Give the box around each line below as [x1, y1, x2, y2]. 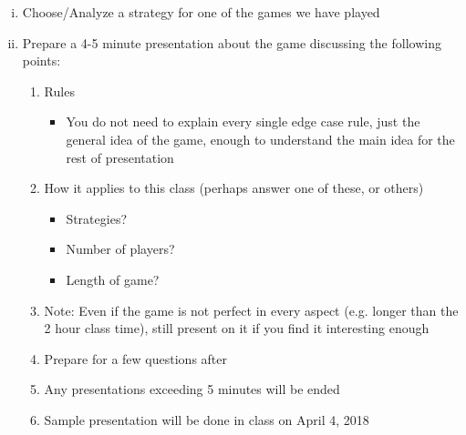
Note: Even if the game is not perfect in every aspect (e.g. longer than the [44, 300, 459, 319]
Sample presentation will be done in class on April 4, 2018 [44, 410, 369, 429]
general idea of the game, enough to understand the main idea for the [66, 129, 455, 148]
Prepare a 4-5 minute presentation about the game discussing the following [22, 33, 441, 52]
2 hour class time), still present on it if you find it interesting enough [44, 319, 430, 338]
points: [22, 51, 61, 70]
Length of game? [66, 269, 160, 288]
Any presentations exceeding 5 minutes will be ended [44, 379, 340, 399]
